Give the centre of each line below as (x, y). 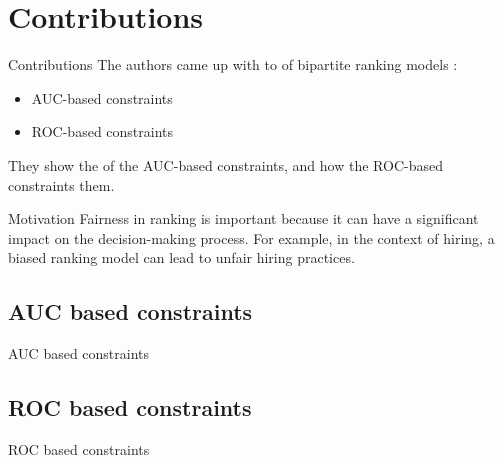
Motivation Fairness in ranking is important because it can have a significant (243, 218)
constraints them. (61, 184)
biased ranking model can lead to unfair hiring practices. (181, 257)
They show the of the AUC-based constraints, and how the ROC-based (225, 164)
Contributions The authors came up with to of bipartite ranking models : (233, 64)
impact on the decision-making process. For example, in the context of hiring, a (251, 237)
